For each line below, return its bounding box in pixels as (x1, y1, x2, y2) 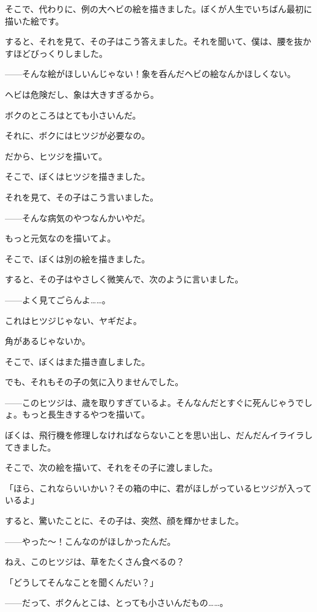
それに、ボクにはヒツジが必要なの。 (5, 129, 150, 142)
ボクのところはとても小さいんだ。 (5, 108, 141, 121)
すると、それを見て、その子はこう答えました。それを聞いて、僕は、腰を (5, 35, 294, 48)
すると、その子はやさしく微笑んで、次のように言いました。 (5, 273, 244, 286)
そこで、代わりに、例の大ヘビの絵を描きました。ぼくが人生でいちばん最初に (5, 2, 313, 15)
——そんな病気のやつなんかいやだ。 (5, 211, 150, 224)
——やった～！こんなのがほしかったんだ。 (5, 534, 176, 547)
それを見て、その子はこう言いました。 (5, 190, 159, 203)
